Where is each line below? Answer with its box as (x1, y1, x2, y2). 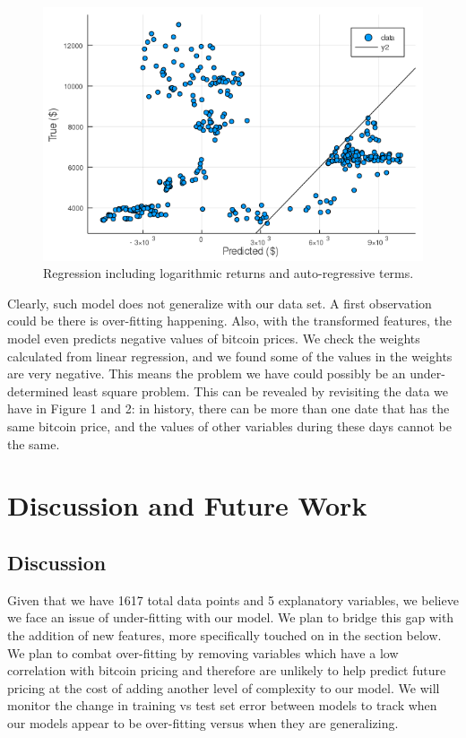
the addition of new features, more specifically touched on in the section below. (7, 625, 442, 644)
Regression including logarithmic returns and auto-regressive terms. (43, 264, 414, 282)
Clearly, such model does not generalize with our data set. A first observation (7, 293, 432, 312)
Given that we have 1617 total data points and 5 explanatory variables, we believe (7, 590, 459, 609)
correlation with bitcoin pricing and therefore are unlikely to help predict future (7, 661, 446, 680)
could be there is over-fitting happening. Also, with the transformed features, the (7, 311, 452, 330)
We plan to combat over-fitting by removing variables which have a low (7, 643, 399, 662)
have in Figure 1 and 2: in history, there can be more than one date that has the (7, 399, 450, 418)
